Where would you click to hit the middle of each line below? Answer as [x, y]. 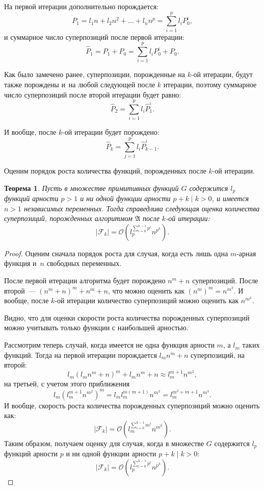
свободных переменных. [84, 263]
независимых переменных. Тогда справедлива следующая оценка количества [142, 208]
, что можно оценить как [146, 290]
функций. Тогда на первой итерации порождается [81, 354]
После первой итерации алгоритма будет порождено [85, 280]
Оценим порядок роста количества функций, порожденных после [105, 171]
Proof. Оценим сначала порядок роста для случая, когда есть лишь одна [116, 253]
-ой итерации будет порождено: [111, 132]
